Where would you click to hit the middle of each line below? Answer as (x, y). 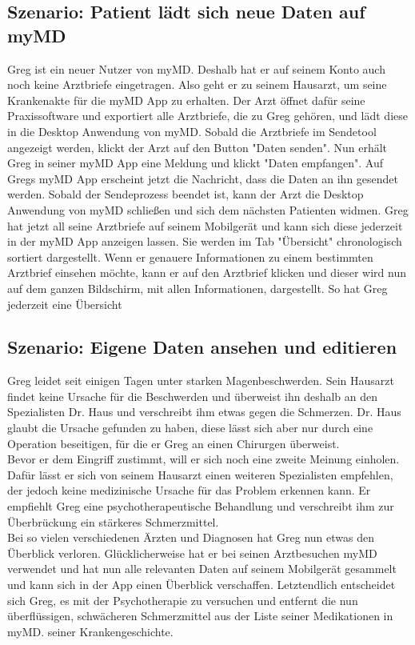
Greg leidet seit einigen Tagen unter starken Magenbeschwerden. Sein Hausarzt (201, 381)
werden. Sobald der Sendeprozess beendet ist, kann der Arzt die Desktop (186, 194)
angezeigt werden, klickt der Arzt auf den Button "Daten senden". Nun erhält (198, 147)
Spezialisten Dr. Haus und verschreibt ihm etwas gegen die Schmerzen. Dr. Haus (204, 412)
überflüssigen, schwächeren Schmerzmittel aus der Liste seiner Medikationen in (200, 616)
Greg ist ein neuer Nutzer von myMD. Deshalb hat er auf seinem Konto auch (196, 68)
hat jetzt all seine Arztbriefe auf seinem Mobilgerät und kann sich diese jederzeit (205, 225)
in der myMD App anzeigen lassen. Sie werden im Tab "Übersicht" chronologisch (205, 241)
